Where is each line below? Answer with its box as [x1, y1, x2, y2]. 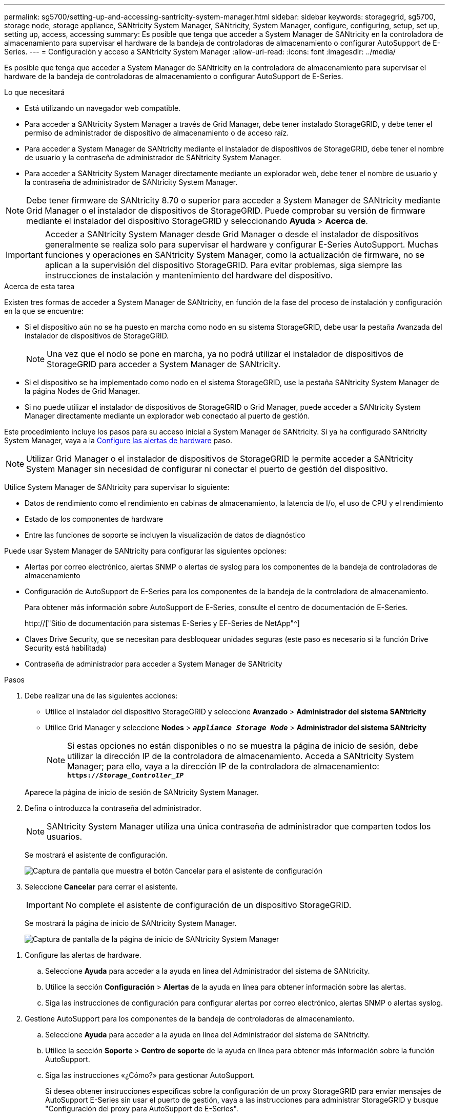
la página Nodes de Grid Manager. [25, 387, 140, 395]
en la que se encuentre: [4, 307, 84, 315]
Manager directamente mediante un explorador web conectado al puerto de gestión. [25, 411, 310, 420]
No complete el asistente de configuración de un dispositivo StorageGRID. [65, 900, 352, 910]
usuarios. [47, 831, 83, 842]
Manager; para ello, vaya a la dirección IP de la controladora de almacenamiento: [67, 761, 379, 771]
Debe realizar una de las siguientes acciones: [25, 691, 178, 700]
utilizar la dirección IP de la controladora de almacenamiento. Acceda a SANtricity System [67, 751, 414, 761]
